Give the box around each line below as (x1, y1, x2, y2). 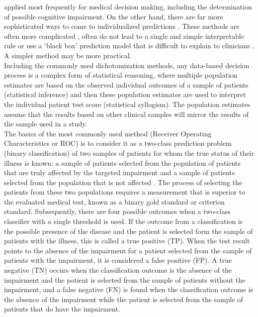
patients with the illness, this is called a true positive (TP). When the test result (4, 235, 250, 246)
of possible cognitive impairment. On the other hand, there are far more (4, 11, 223, 21)
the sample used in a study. (4, 118, 87, 129)
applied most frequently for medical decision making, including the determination (4, 1, 252, 11)
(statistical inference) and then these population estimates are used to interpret (4, 89, 246, 100)
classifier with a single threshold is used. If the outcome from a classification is (4, 216, 243, 226)
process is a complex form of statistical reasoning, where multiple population (4, 70, 238, 80)
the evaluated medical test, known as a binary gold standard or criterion (4, 196, 225, 207)
